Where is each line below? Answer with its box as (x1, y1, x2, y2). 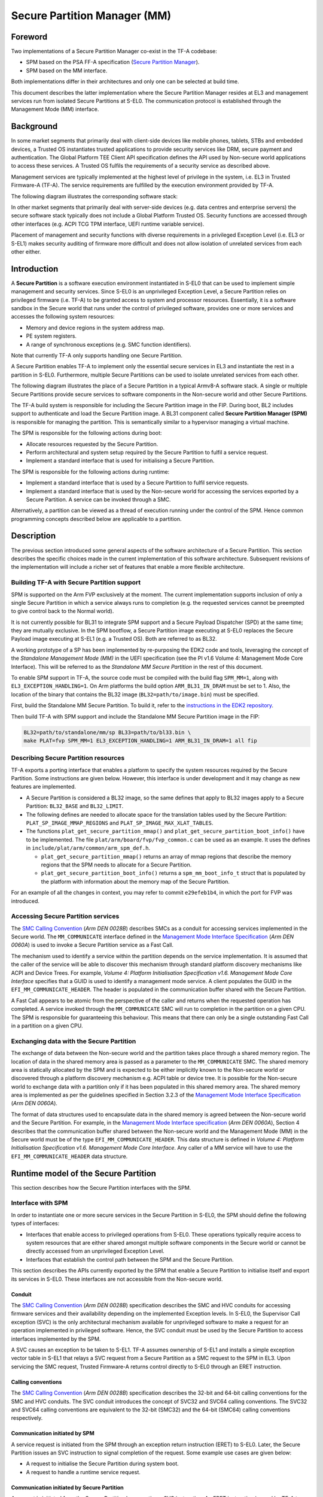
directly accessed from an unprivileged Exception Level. (26, 1247, 164, 1254)
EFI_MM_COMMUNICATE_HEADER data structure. (11, 1153, 128, 1160)
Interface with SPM (11, 1199, 68, 1207)
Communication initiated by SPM (11, 1430, 95, 1437)
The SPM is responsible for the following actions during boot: (11, 429, 162, 437)
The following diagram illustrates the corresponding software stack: (11, 192, 178, 200)
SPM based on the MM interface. (26, 66, 108, 74)
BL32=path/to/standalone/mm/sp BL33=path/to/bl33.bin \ (23, 729, 191, 736)
